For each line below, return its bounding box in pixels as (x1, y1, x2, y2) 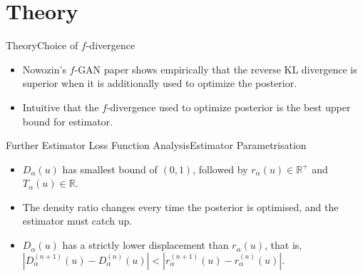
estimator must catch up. (22, 213, 133, 228)
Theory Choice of (6, 38, 78, 53)
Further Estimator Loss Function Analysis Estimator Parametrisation (6, 138, 307, 153)
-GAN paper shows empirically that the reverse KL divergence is (74, 61, 357, 76)
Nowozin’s (22, 61, 66, 76)
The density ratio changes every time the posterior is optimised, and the (22, 199, 339, 214)
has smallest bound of (62, 161, 158, 176)
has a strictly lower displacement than (62, 237, 229, 252)
